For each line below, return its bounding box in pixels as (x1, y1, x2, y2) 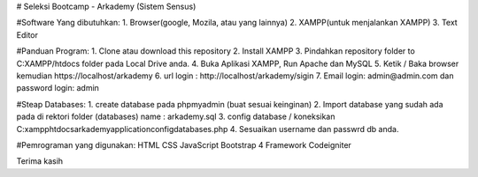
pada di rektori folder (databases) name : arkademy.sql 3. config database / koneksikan (16, 111, 335, 122)
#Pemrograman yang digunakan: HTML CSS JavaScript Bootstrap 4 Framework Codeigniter (16, 139, 351, 150)
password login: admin (16, 83, 99, 93)
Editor (16, 29, 39, 40)
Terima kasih (16, 156, 64, 166)
